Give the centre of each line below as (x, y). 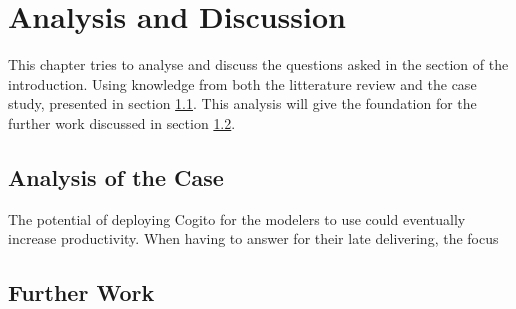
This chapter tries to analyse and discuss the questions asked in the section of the (258, 64)
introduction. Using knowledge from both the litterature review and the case (242, 83)
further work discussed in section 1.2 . (122, 122)
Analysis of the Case (116, 176)
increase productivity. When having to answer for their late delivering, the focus (253, 238)
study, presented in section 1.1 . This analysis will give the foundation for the (242, 103)
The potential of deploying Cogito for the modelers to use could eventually (237, 218)
